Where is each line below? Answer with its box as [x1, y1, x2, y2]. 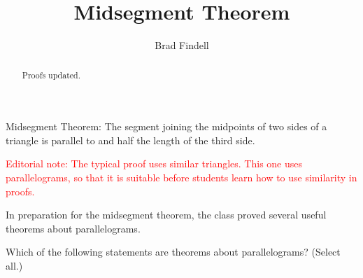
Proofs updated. [22, 69, 80, 81]
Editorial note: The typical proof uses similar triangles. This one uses [6, 156, 303, 171]
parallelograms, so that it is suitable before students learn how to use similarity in [6, 169, 357, 184]
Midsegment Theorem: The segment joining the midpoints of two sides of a [6, 119, 327, 134]
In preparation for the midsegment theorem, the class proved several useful [6, 207, 327, 222]
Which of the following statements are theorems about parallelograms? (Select [6, 244, 341, 259]
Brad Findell [155, 38, 209, 53]
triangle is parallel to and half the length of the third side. [6, 132, 255, 147]
